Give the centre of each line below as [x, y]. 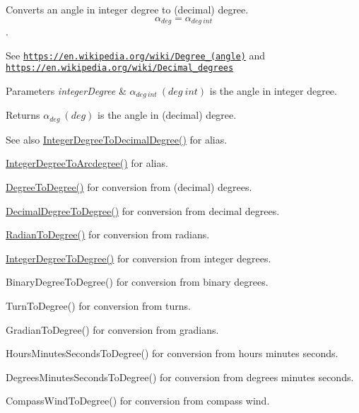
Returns [23, 115]
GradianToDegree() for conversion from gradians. [112, 329]
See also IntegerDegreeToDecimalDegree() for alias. [117, 139]
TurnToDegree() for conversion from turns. [98, 306]
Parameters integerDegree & [66, 90]
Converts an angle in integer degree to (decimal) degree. [127, 9]
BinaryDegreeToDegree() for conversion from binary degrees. [137, 282]
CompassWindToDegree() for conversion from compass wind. [138, 401]
